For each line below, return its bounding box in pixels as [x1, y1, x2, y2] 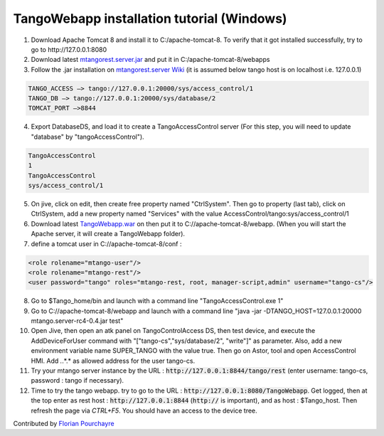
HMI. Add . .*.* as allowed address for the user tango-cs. [31, 356, 196, 365]
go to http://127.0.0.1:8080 [31, 45, 107, 53]
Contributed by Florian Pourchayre [13, 420, 114, 427]
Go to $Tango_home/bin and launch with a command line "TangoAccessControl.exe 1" [31, 297, 284, 305]
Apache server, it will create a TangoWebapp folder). [31, 230, 185, 238]
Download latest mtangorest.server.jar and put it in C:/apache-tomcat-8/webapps [31, 55, 270, 64]
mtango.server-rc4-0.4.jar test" [31, 317, 124, 325]
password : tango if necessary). [31, 376, 124, 385]
